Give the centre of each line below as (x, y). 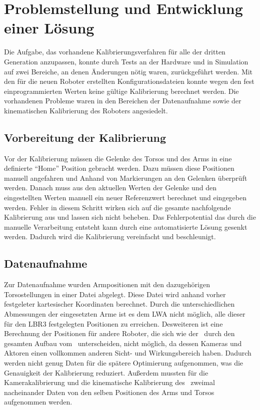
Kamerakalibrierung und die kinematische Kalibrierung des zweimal (109, 382)
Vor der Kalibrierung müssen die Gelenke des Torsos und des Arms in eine (118, 158)
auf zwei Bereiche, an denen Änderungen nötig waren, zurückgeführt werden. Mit (128, 71)
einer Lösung (49, 28)
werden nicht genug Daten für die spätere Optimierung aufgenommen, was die (124, 362)
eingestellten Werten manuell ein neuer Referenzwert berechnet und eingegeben (125, 198)
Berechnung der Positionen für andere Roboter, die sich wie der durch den (119, 333)
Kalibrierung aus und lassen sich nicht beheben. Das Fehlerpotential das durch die (130, 217)
